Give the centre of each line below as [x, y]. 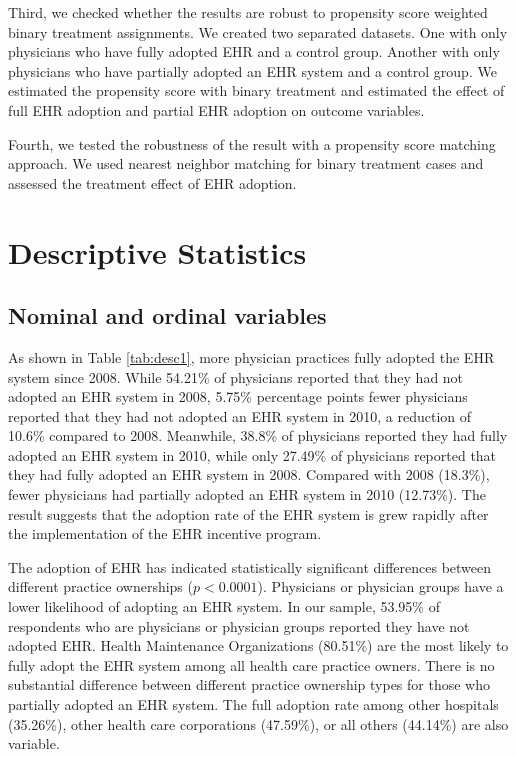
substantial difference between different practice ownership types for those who [249, 684]
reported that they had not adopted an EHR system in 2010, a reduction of [240, 415]
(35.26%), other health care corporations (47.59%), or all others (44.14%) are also [258, 723]
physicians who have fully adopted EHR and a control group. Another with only [254, 51]
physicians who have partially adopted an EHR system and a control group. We [252, 70]
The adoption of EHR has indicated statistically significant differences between [250, 566]
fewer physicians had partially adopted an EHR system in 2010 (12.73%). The [247, 494]
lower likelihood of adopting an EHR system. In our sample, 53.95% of [224, 606]
